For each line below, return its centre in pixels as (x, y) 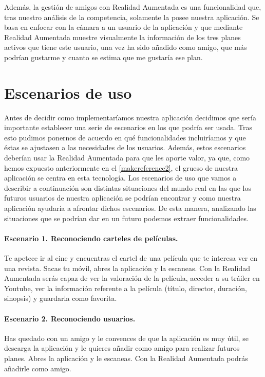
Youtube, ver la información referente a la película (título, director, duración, (126, 288)
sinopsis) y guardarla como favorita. (61, 298)
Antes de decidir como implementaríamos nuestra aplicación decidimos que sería (130, 117)
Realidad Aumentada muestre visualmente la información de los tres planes (122, 37)
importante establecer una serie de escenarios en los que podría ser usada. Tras (128, 127)
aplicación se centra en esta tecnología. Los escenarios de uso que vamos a (120, 178)
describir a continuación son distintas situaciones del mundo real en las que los (128, 187)
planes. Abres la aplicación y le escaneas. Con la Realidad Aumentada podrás (126, 358)
